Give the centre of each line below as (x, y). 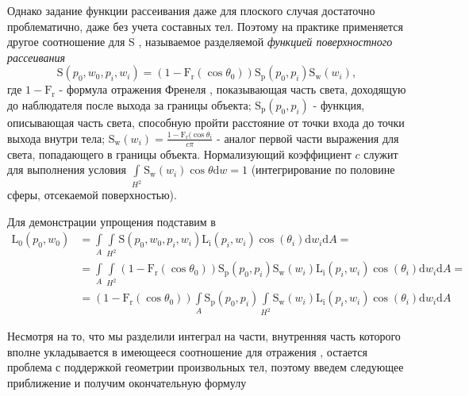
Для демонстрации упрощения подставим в (111, 221)
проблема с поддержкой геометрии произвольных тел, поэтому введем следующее (206, 367)
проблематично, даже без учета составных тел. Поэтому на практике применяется (205, 26)
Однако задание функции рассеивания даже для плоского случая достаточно (191, 10)
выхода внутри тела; (56, 138)
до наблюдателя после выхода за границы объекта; (129, 104)
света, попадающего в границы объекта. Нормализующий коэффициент (179, 154)
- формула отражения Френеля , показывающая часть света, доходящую (233, 89)
